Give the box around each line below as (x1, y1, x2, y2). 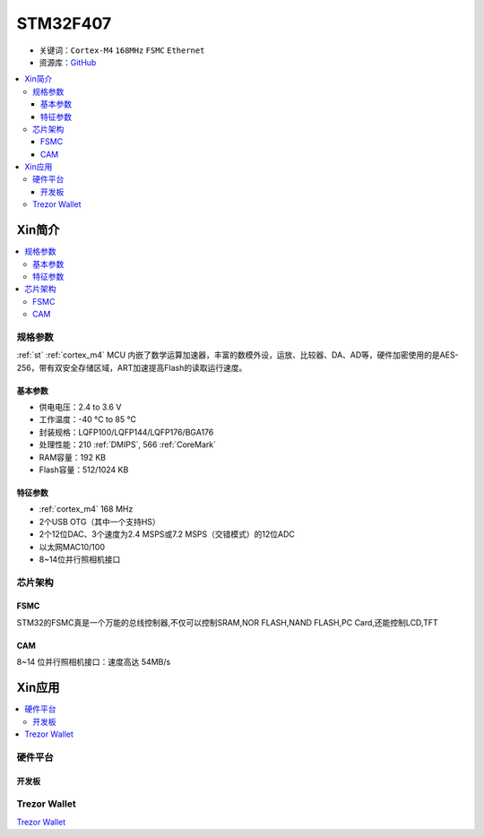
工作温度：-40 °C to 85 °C (39, 414, 136, 425)
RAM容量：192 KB (39, 452, 107, 462)
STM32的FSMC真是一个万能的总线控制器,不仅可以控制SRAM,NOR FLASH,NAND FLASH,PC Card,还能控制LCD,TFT (16, 617, 438, 627)
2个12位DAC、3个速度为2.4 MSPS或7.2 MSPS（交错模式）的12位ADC (39, 529, 296, 539)
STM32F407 (16, 13, 112, 33)
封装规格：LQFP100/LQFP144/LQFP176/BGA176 (39, 427, 214, 437)
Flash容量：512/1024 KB (39, 464, 129, 475)
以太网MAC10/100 (39, 541, 105, 552)
